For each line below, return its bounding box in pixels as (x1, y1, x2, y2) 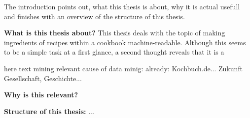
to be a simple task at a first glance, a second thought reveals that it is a (4, 47, 224, 57)
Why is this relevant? (4, 89, 78, 100)
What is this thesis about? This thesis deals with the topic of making (4, 28, 225, 38)
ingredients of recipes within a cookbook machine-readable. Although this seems (4, 37, 246, 47)
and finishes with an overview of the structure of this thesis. (4, 11, 185, 21)
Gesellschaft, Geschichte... (4, 73, 82, 83)
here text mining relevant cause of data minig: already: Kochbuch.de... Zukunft (4, 63, 243, 73)
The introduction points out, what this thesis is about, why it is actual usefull (4, 1, 240, 11)
